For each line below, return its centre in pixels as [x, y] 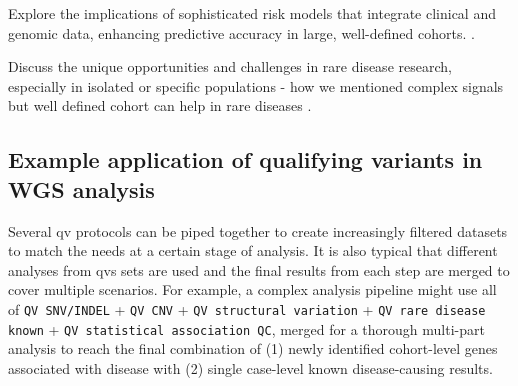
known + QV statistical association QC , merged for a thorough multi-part [246, 328]
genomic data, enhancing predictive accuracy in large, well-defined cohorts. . [241, 32]
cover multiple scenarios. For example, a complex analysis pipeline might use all [252, 289]
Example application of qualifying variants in [245, 159]
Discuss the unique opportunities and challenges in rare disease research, [230, 66]
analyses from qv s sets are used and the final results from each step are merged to [259, 269]
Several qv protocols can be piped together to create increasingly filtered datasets [258, 230]
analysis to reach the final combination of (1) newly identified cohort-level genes [253, 348]
